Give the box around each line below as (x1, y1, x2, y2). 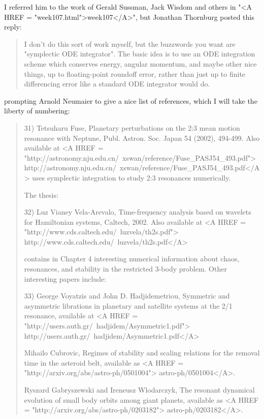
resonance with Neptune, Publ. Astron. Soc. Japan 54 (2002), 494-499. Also (24, 132, 260, 143)
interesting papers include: (24, 273, 107, 284)
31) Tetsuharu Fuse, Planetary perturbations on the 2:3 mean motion (24, 122, 240, 133)
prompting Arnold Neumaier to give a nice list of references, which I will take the (4, 95, 257, 106)
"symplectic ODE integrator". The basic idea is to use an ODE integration (24, 48, 255, 59)
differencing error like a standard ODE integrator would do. (24, 78, 210, 89)
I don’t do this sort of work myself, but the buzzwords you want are (24, 38, 236, 49)
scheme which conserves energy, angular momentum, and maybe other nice (24, 58, 257, 69)
